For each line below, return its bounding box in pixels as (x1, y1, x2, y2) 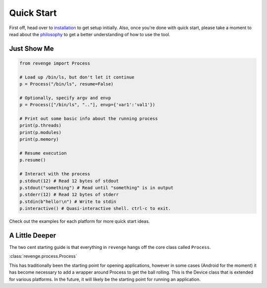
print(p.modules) (19, 129, 62, 135)
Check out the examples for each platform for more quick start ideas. (9, 218, 150, 224)
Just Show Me (9, 44, 54, 53)
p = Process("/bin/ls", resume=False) (19, 82, 114, 87)
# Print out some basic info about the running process (19, 116, 158, 122)
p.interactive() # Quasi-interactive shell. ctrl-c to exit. (19, 206, 171, 211)
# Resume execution (19, 151, 67, 156)
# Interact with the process (19, 171, 90, 177)
